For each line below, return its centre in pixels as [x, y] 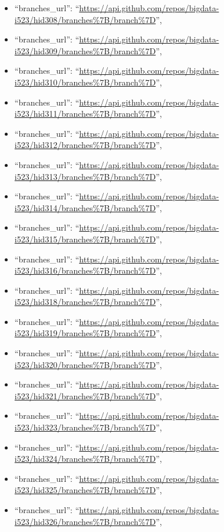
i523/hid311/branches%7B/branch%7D [85, 114]
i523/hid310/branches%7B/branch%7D [85, 82]
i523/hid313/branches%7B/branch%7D [85, 176]
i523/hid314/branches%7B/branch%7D [85, 207]
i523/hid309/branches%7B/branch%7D [85, 50]
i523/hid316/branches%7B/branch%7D [85, 270]
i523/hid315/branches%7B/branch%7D [85, 239]
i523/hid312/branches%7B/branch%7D [85, 145]
